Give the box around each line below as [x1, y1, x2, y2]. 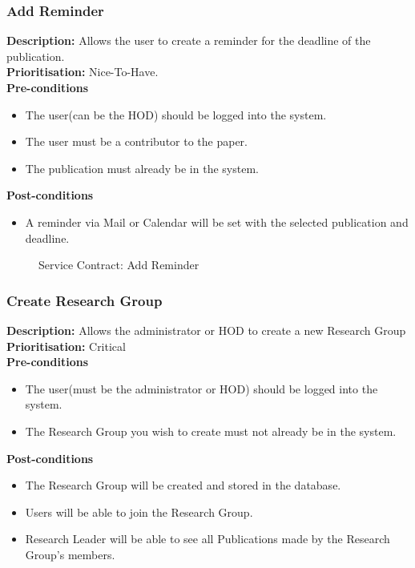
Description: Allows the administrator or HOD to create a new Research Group [6, 321, 406, 338]
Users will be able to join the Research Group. [25, 503, 253, 520]
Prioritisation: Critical [6, 337, 126, 354]
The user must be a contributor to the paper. [25, 133, 248, 150]
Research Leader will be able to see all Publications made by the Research [25, 530, 390, 547]
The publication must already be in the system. [25, 159, 259, 176]
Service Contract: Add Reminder [38, 256, 199, 273]
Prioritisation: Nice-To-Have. [6, 63, 159, 80]
